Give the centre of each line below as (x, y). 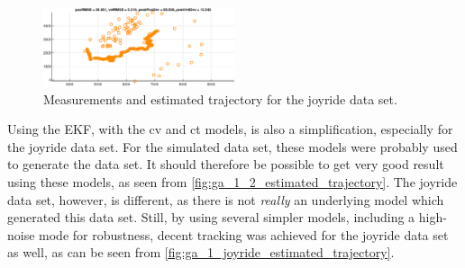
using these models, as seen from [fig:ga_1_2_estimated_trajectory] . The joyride (232, 181)
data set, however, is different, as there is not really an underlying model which (226, 199)
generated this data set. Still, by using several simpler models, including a (211, 217)
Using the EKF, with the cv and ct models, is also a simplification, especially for (230, 129)
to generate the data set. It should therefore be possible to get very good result (226, 164)
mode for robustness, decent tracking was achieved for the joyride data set (244, 234)
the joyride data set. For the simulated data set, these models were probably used (232, 146)
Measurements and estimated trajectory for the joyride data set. (220, 98)
